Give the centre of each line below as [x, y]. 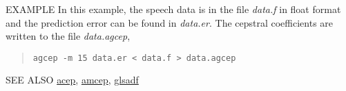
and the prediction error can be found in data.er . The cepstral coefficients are [170, 22]
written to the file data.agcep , [68, 36]
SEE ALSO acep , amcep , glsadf [72, 80]
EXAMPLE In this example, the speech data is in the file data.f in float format [173, 9]
